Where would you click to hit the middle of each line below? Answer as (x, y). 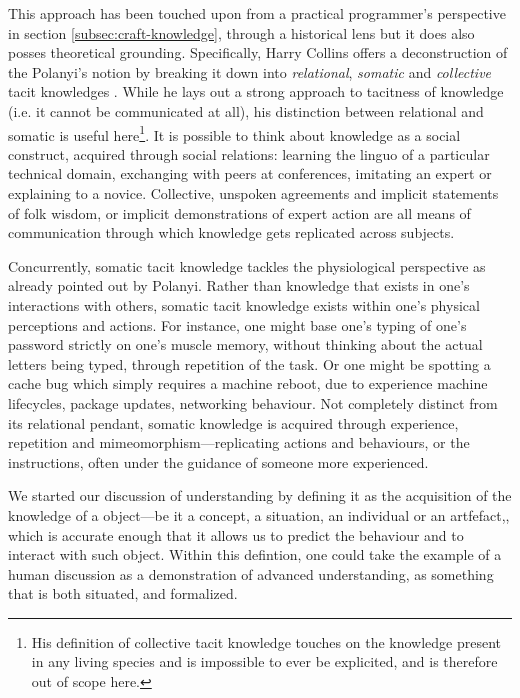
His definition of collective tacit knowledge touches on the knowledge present (266, 641)
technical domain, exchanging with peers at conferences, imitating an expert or (250, 173)
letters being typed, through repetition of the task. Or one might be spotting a (249, 363)
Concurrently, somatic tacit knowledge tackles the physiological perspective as (247, 265)
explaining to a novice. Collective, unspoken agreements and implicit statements (253, 193)
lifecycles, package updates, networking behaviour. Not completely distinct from (253, 402)
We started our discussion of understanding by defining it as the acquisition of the (260, 495)
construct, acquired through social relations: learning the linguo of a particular (249, 153)
